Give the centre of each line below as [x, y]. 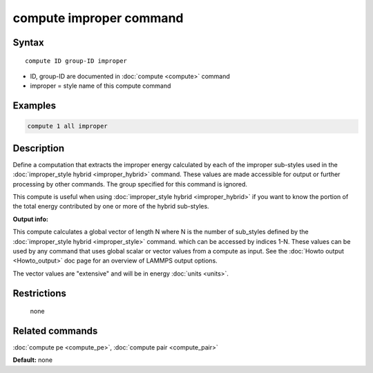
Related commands [55, 331]
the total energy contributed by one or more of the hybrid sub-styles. [111, 207]
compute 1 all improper [68, 126]
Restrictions [40, 293]
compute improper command [98, 18]
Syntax [28, 42]
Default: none [33, 360]
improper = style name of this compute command [101, 86]
